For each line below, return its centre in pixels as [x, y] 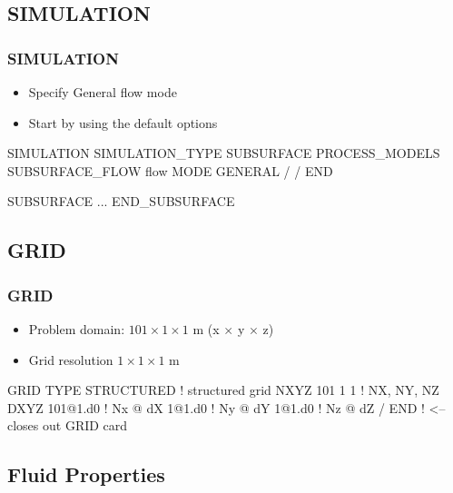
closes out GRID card [68, 425]
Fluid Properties [86, 474]
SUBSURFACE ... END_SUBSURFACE [121, 201]
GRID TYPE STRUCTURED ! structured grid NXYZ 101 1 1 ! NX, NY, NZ [223, 390]
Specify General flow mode [103, 92]
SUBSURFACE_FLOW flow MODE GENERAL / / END [170, 170]
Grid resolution [71, 359]
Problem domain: [77, 328]
